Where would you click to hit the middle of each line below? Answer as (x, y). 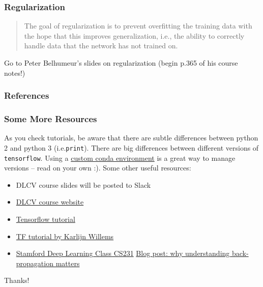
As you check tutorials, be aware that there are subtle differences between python (131, 138)
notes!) (15, 73)
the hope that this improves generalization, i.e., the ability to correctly (134, 35)
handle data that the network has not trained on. (101, 46)
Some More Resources (51, 118)
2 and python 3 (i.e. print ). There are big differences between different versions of (131, 147)
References (27, 95)
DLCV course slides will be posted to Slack (83, 184)
